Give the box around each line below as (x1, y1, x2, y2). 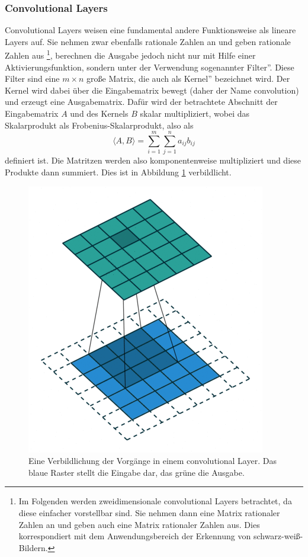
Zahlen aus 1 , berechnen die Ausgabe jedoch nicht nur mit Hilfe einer (5, 47, 256, 62)
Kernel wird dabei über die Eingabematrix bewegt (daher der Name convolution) (5, 84, 299, 96)
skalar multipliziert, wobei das (140, 107, 250, 120)
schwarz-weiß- (253, 530, 303, 542)
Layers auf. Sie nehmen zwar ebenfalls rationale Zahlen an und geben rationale (5, 35, 291, 47)
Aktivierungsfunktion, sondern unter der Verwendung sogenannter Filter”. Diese (5, 60, 294, 73)
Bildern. (18, 541, 48, 553)
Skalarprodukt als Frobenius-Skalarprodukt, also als (5, 119, 194, 131)
